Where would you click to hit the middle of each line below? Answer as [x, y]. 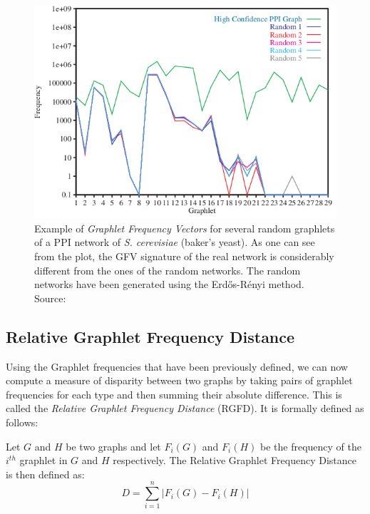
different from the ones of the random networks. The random [168, 270]
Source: [50, 298]
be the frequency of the [311, 446]
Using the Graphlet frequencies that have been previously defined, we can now [177, 366]
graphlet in [43, 460]
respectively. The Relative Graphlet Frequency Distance [235, 460]
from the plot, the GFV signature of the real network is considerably [184, 256]
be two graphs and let [113, 446]
